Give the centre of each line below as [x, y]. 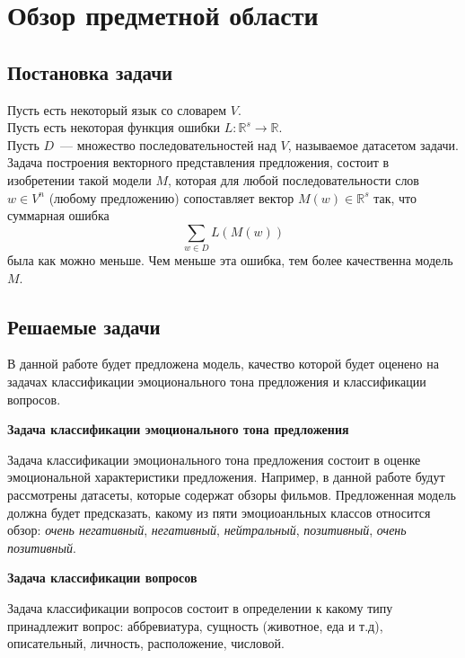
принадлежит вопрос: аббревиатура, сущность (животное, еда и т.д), [195, 625]
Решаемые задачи [84, 326]
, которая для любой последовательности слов [294, 179]
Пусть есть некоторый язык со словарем [117, 109]
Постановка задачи [90, 71]
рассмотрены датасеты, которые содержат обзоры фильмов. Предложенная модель [232, 495]
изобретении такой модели [79, 179]
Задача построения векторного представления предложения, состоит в [198, 162]
